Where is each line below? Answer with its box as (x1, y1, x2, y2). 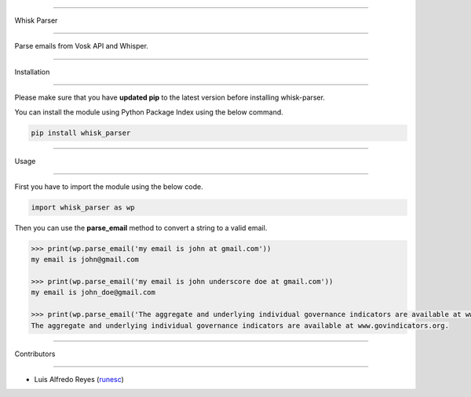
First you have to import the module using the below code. (14, 181, 203, 191)
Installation (14, 67, 50, 76)
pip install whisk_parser (31, 128, 131, 137)
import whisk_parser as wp (31, 202, 135, 212)
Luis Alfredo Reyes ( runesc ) (34, 374, 125, 384)
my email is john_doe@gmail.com (31, 288, 156, 297)
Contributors (14, 349, 56, 359)
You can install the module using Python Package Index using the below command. (14, 107, 284, 117)
